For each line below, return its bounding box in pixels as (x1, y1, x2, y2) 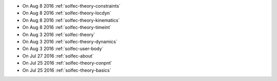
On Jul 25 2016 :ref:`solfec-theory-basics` (22, 67, 111, 73)
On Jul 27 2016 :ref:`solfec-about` (22, 52, 94, 59)
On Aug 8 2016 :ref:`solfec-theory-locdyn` (22, 10, 111, 16)
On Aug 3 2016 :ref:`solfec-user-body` (22, 46, 104, 52)
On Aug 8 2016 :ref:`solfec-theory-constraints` (22, 3, 121, 9)
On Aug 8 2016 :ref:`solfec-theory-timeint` (22, 24, 111, 31)
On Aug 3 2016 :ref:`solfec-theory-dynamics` (22, 38, 118, 44)
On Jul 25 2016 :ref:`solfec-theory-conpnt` (22, 60, 112, 66)
